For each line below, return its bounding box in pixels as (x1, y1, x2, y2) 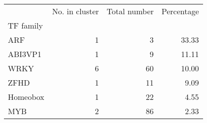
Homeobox (8, 91, 44, 102)
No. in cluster (52, 5, 99, 17)
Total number (106, 5, 154, 17)
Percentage (161, 5, 199, 17)
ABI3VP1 (8, 48, 42, 60)
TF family (8, 20, 43, 31)
